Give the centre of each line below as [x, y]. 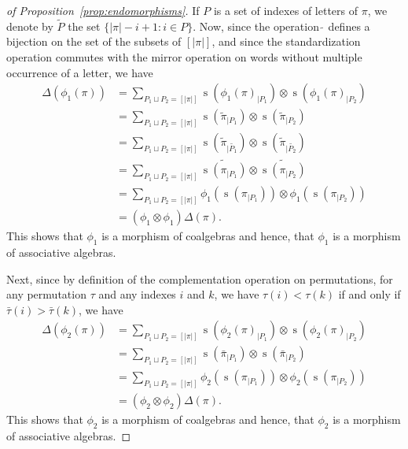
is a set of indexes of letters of [285, 10]
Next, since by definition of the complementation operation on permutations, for [200, 278]
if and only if [369, 294]
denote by [30, 26]
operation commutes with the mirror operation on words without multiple [184, 57]
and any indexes [137, 294]
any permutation [46, 294]
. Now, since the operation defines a [281, 26]
